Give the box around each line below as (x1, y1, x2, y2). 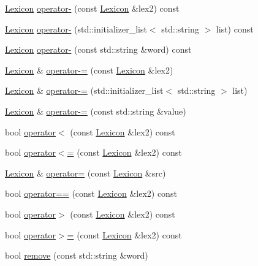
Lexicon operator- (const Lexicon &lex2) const (5, 2, 180, 14)
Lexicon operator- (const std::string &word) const (5, 43, 192, 56)
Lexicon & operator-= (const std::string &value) (5, 104, 186, 117)
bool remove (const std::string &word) (5, 249, 148, 262)
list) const (216, 22, 254, 35)
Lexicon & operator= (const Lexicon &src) (5, 166, 166, 179)
